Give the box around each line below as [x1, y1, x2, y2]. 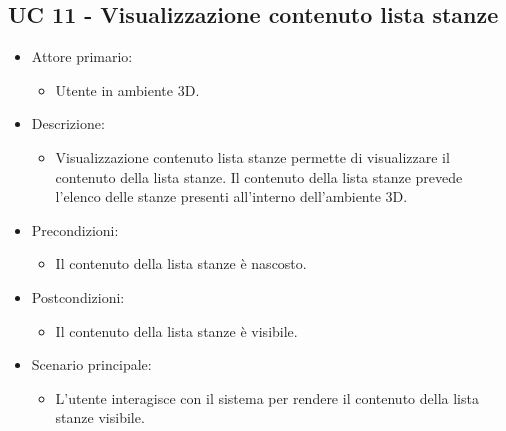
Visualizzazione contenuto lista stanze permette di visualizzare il [55, 146, 450, 167]
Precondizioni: [31, 219, 119, 240]
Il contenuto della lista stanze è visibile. [55, 320, 298, 341]
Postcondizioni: [31, 286, 125, 307]
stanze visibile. [55, 407, 145, 428]
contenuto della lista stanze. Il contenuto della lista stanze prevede [55, 166, 463, 187]
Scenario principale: [31, 354, 152, 375]
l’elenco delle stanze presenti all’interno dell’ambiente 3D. [55, 186, 408, 207]
